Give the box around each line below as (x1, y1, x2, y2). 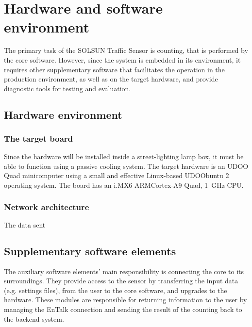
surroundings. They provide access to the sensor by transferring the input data (4, 276, 238, 286)
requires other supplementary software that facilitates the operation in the (4, 64, 225, 74)
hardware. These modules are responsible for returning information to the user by (4, 294, 247, 305)
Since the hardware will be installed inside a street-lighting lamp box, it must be (4, 151, 244, 162)
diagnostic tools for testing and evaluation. (4, 83, 131, 93)
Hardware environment (4, 107, 122, 122)
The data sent (4, 219, 46, 229)
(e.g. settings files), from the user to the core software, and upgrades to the (4, 285, 227, 295)
